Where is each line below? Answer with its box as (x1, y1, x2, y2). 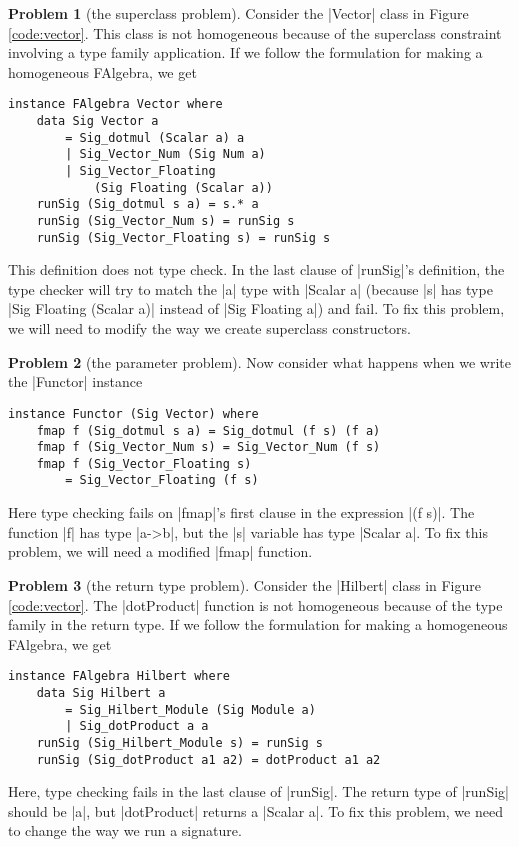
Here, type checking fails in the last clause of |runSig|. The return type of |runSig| (8, 781, 509, 802)
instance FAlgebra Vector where (8, 97, 223, 112)
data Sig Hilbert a (36, 685, 166, 700)
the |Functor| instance (8, 371, 143, 392)
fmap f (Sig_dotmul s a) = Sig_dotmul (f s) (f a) (36, 423, 381, 438)
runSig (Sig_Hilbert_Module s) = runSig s (36, 735, 323, 750)
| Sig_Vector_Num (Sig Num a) (65, 147, 266, 162)
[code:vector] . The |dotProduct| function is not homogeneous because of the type (8, 594, 503, 615)
